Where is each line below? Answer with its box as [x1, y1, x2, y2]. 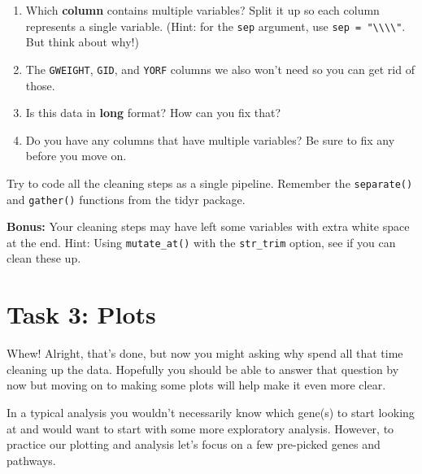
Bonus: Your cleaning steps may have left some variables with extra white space [7, 218, 410, 235]
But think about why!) [25, 33, 139, 50]
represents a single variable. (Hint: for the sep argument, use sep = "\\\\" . [25, 17, 406, 34]
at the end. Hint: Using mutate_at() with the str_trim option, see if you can [7, 233, 396, 250]
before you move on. [25, 147, 127, 164]
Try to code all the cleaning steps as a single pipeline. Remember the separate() [7, 174, 413, 191]
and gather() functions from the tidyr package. [7, 190, 246, 207]
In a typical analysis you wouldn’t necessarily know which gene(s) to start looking [7, 403, 415, 420]
